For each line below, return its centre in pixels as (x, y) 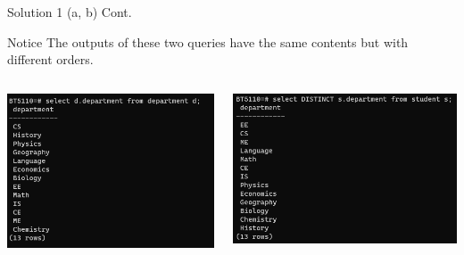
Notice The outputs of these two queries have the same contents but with (208, 41)
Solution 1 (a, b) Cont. (70, 12)
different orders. (50, 59)
